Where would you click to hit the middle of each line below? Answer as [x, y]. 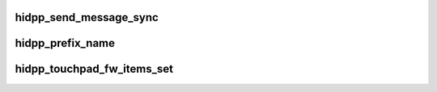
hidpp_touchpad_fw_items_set [94, 69]
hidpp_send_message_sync [87, 17]
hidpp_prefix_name [65, 43]
